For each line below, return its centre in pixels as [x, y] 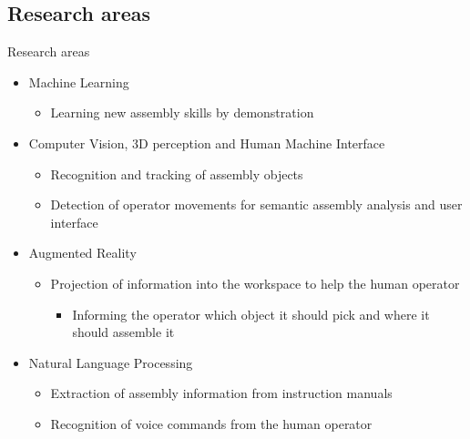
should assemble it [123, 332]
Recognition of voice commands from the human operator [211, 423]
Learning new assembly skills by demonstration [182, 112]
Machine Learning [79, 82]
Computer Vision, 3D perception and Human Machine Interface [207, 143]
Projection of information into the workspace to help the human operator [255, 283]
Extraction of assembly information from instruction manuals [221, 393]
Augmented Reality [82, 253]
